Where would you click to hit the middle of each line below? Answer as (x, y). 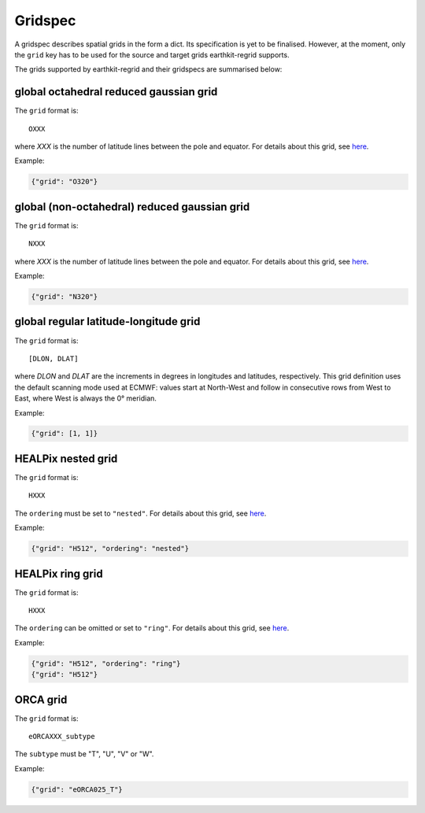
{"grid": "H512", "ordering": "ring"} (106, 663)
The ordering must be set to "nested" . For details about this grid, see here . (140, 513)
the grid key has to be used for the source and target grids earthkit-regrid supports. (152, 54)
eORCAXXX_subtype (62, 737)
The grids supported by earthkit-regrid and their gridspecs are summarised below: (148, 69)
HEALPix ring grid (59, 573)
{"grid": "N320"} (65, 297)
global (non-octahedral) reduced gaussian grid (132, 207)
